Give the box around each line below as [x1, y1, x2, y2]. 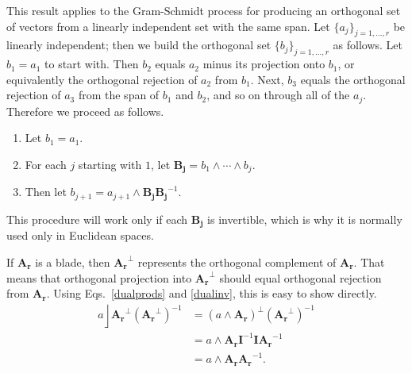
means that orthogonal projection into [6, 269, 192, 286]
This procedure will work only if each [6, 210, 188, 227]
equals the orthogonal [300, 71, 406, 87]
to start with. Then [44, 56, 139, 72]
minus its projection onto [202, 56, 325, 72]
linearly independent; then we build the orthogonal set [6, 37, 271, 53]
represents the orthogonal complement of [137, 253, 337, 270]
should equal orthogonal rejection [219, 269, 382, 286]
